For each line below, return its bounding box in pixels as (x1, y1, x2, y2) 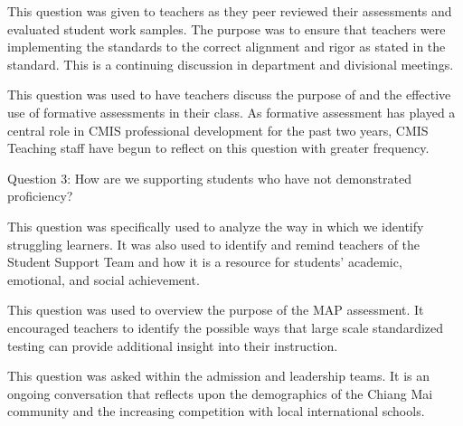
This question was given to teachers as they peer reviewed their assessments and (7, 2, 452, 20)
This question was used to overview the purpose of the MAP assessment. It (7, 300, 424, 319)
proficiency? (7, 186, 73, 205)
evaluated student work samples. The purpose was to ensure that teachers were (7, 19, 446, 38)
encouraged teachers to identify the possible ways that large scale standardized (7, 317, 444, 336)
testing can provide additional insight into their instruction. (7, 336, 338, 355)
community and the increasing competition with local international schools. (7, 402, 425, 421)
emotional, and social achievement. (7, 270, 200, 289)
